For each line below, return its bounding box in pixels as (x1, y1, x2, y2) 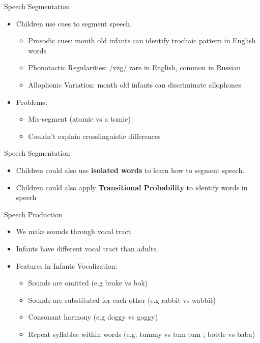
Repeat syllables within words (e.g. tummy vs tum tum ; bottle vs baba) (28, 328, 255, 339)
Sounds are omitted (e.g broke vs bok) (28, 277, 148, 288)
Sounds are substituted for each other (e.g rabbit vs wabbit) (28, 294, 216, 305)
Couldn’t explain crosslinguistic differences (28, 130, 161, 141)
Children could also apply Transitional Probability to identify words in (16, 182, 248, 192)
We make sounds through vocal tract (16, 226, 131, 237)
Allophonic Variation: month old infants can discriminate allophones (28, 79, 241, 90)
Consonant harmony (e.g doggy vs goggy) (28, 311, 158, 322)
